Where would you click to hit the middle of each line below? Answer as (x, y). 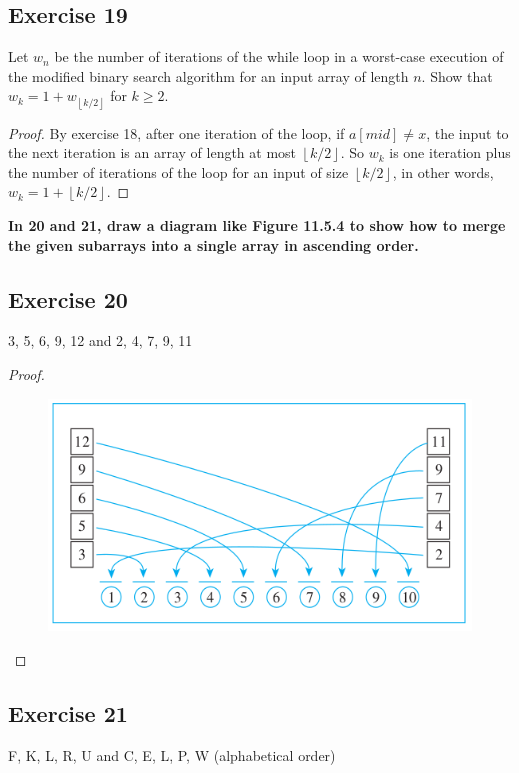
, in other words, (443, 171)
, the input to (467, 132)
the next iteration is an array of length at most (152, 152)
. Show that (457, 75)
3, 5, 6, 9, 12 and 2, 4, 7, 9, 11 (100, 340)
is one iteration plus (450, 152)
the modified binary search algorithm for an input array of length (208, 75)
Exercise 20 (68, 298)
